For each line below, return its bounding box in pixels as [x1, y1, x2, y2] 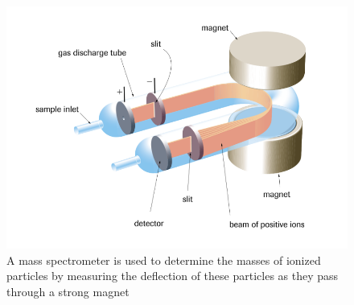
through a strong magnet [6, 282, 130, 299]
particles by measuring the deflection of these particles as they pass [6, 267, 339, 284]
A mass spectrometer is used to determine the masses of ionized [6, 251, 321, 268]
